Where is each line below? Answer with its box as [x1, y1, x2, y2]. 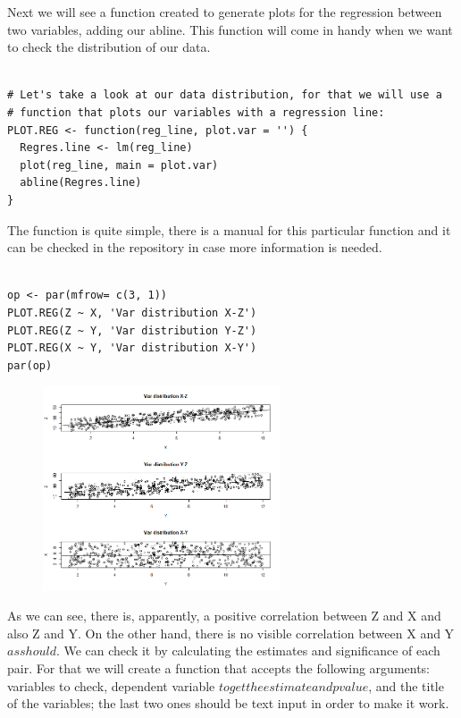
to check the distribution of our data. [7, 38, 211, 56]
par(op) [7, 359, 53, 372]
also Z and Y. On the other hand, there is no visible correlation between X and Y [7, 623, 455, 642]
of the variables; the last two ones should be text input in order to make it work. [7, 694, 449, 713]
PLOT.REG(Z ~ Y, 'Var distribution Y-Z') [7, 324, 257, 337]
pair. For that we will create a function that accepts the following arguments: [7, 659, 431, 678]
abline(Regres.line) [20, 176, 142, 190]
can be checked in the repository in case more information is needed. [7, 238, 382, 257]
